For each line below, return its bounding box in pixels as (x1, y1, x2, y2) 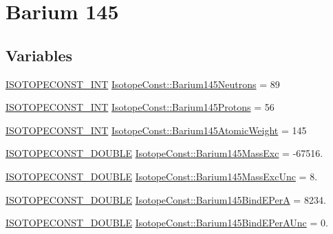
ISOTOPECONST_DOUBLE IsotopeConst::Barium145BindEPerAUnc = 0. (6, 215, 328, 230)
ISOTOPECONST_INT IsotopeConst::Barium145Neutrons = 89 (6, 76, 280, 91)
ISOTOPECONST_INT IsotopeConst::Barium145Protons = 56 (6, 100, 275, 114)
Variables (6, 44, 73, 65)
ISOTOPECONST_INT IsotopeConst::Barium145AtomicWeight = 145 (6, 123, 307, 137)
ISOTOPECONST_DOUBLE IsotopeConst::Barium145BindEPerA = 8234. (6, 192, 326, 206)
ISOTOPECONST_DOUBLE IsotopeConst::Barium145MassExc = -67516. (6, 146, 323, 160)
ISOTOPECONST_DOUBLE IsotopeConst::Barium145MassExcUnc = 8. (6, 169, 318, 183)
